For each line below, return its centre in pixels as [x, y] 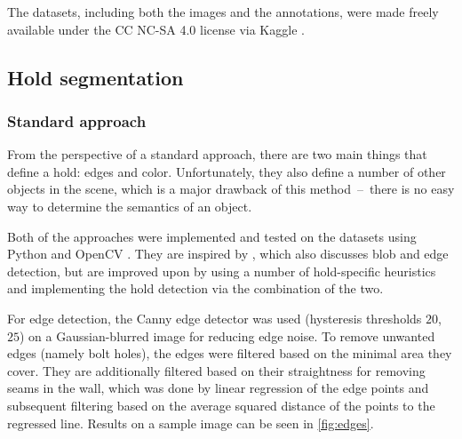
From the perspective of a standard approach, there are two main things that [217, 154]
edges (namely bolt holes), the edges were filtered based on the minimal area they [230, 353]
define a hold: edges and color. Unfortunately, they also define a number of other [227, 171]
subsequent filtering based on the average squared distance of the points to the [221, 405]
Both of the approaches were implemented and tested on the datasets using [212, 236]
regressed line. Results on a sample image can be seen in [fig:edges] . [191, 423]
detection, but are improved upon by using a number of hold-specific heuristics [222, 271]
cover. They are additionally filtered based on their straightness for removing [216, 370]
